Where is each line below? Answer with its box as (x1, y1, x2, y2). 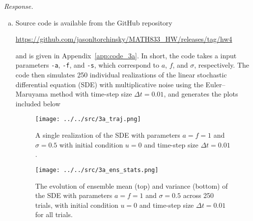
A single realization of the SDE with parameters (35, 130, 180, 140)
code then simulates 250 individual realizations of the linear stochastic (15, 70, 227, 80)
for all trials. (35, 209, 73, 220)
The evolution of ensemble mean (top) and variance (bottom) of (35, 180, 228, 191)
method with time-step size (50, 89, 132, 99)
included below (15, 98, 60, 108)
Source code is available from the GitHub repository (15, 17, 172, 27)
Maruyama (15, 89, 48, 99)
